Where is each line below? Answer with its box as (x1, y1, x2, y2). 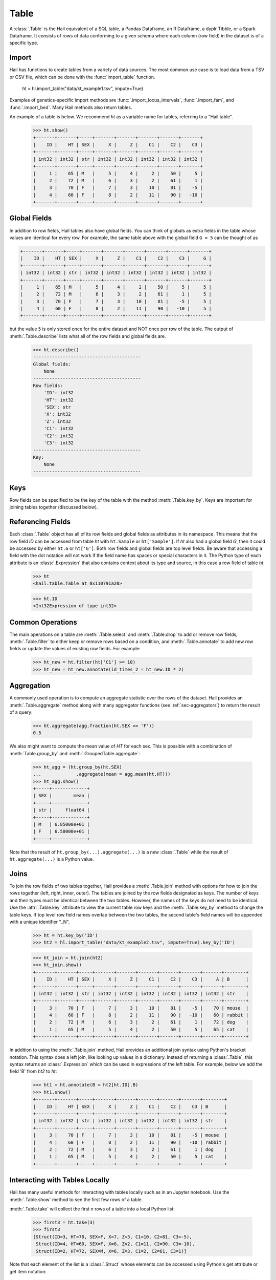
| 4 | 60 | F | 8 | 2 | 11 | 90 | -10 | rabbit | (33, 1139, 227, 1145)
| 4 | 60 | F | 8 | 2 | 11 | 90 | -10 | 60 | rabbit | (33, 1012, 249, 1018)
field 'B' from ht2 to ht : (9, 1068, 57, 1075)
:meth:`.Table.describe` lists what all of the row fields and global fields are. (9, 333, 166, 339)
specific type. (9, 40, 38, 46)
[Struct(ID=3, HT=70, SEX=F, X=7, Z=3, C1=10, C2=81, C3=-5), (33, 1234, 192, 1240)
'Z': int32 (43, 418, 71, 424)
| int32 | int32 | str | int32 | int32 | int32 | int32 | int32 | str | (33, 1118, 227, 1124)
